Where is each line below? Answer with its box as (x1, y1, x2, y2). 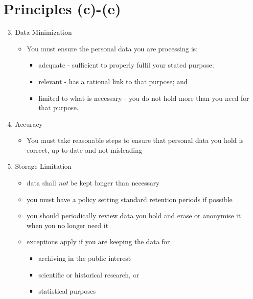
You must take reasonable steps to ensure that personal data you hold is (26, 135, 244, 145)
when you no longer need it (26, 220, 109, 230)
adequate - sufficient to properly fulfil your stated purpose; (38, 60, 214, 70)
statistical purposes (38, 286, 96, 296)
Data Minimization (15, 27, 72, 37)
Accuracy (15, 118, 43, 129)
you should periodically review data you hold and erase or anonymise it (26, 210, 241, 221)
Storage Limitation (15, 161, 72, 171)
